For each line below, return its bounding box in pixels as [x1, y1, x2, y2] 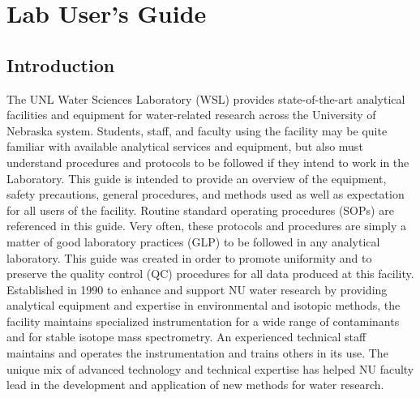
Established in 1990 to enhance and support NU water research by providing [6, 280, 388, 297]
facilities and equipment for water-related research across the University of [6, 106, 376, 123]
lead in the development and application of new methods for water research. [6, 376, 384, 393]
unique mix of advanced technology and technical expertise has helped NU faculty [6, 360, 414, 377]
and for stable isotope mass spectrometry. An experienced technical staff [6, 328, 366, 345]
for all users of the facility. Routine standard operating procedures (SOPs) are [6, 201, 394, 218]
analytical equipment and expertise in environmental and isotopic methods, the [6, 297, 401, 314]
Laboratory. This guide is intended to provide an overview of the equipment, [6, 169, 387, 186]
